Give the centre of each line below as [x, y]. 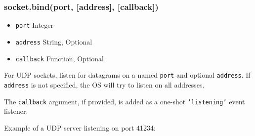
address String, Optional [54, 41]
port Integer [34, 25]
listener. [16, 111]
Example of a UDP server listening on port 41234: [80, 127]
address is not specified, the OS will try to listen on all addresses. [104, 84]
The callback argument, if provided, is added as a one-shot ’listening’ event [125, 101]
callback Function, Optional [60, 58]
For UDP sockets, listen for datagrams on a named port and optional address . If [127, 75]
